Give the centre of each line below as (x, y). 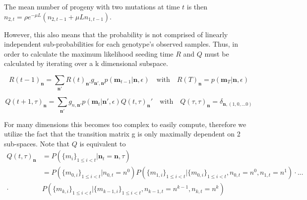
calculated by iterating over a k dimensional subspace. (86, 63)
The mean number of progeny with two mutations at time (92, 6)
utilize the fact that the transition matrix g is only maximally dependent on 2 (122, 134)
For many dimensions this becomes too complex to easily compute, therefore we (125, 124)
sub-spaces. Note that (37, 143)
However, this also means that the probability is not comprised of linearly (116, 34)
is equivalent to (103, 143)
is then (197, 6)
